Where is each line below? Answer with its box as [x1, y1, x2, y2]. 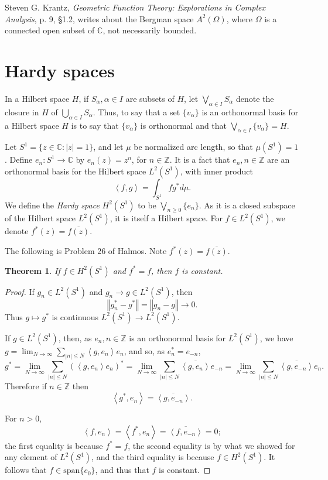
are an [267, 153, 290, 166]
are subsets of [125, 92, 175, 104]
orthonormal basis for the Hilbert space [5, 164, 146, 177]
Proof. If [5, 285, 35, 297]
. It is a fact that [169, 153, 230, 166]
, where [226, 12, 252, 25]
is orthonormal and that [140, 119, 227, 131]
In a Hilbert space [5, 92, 70, 104]
